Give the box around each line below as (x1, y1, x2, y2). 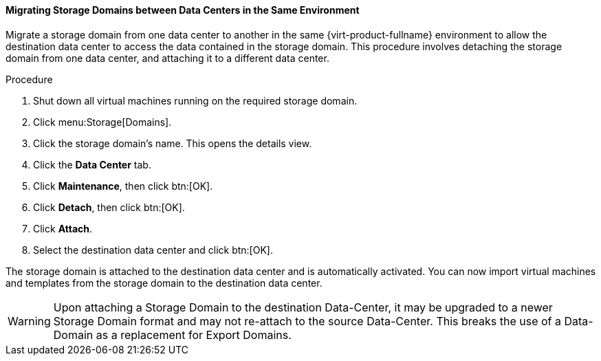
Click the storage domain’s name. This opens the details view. (33, 137, 312, 149)
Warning (8, 314, 51, 328)
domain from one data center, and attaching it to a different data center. (6, 52, 329, 64)
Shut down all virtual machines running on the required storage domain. (33, 94, 358, 107)
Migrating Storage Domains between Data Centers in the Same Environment (6, 4, 360, 16)
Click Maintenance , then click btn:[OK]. (33, 179, 213, 192)
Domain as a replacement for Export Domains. (53, 327, 292, 342)
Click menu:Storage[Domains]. (33, 116, 172, 128)
